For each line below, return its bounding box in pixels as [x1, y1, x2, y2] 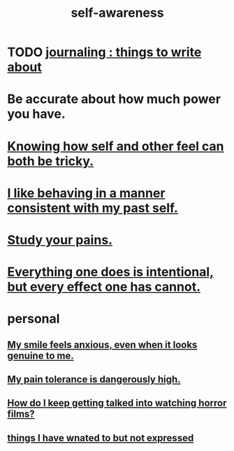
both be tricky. [7, 153, 94, 169]
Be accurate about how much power [7, 91, 221, 107]
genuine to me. [7, 349, 75, 361]
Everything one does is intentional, [7, 264, 214, 280]
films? [7, 408, 35, 420]
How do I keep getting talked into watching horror [7, 397, 227, 409]
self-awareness [71, 5, 164, 21]
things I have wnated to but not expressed [7, 432, 194, 444]
